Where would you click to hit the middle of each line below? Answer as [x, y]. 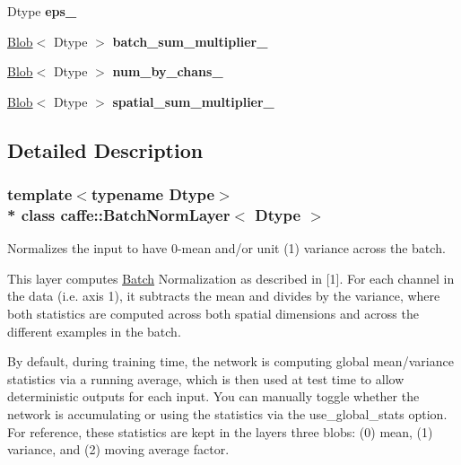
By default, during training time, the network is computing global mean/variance [230, 361]
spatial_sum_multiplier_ [193, 101]
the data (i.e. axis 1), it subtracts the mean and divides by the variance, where [224, 296]
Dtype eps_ [42, 11]
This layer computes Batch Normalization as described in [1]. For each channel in [231, 278]
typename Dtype [153, 194]
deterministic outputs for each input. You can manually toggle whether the [213, 396]
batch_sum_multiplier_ [190, 41]
